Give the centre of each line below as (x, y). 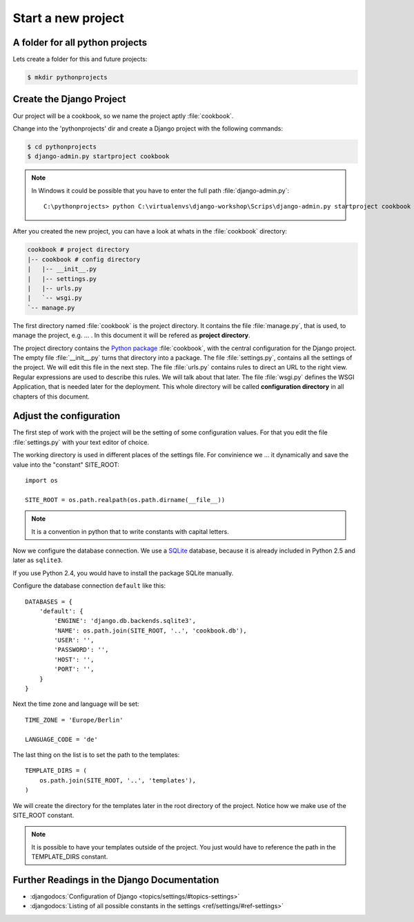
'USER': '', (74, 640)
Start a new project (68, 18)
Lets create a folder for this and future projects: (80, 59)
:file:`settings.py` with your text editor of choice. (81, 442)
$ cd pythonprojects (62, 146)
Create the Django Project (69, 99)
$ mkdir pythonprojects (68, 77)
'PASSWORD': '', (81, 650)
